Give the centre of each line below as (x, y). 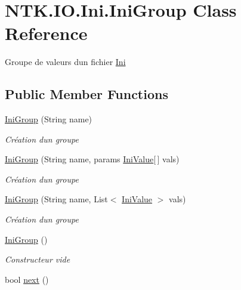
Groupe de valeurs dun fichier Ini (65, 62)
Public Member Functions (86, 94)
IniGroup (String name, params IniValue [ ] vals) (92, 159)
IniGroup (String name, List (56, 199)
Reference (46, 33)
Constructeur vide (38, 259)
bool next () (27, 279)
